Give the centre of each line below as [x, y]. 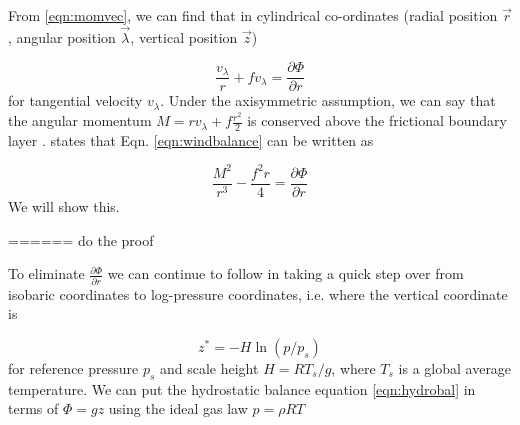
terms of [33, 408]
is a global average [455, 367]
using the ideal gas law [178, 408]
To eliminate [46, 273]
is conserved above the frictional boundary [377, 120]
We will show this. [64, 206]
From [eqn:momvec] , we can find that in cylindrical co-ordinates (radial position [253, 15]
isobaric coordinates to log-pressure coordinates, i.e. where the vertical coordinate [258, 293]
